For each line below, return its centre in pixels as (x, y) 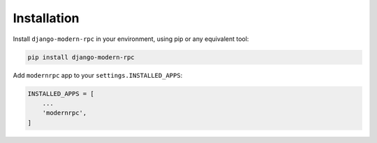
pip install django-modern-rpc (81, 57)
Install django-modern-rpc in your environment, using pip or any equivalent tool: (131, 39)
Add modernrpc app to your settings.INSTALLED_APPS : (98, 75)
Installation (46, 18)
